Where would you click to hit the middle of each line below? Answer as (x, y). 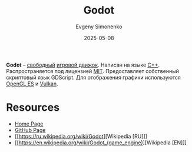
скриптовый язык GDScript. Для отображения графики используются (94, 77)
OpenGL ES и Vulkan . (32, 84)
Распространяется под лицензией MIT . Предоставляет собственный (93, 71)
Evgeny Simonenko (99, 27)
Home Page (29, 124)
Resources (33, 108)
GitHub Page (30, 130)
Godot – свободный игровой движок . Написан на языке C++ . (83, 65)
